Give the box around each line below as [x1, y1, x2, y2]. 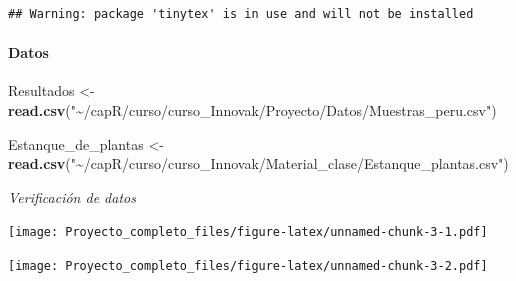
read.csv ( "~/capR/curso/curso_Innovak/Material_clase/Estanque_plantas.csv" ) [8, 153, 509, 174]
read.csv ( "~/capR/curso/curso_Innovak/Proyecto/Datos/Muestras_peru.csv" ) [8, 99, 497, 120]
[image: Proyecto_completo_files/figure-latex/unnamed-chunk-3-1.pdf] [8, 225, 488, 240]
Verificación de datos [8, 186, 136, 207]
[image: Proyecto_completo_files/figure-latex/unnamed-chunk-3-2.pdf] [8, 259, 488, 274]
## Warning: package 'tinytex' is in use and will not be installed [8, 7, 474, 21]
